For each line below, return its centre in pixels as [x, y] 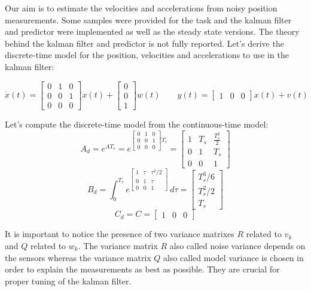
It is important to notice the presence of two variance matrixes [120, 234]
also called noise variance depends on [237, 245]
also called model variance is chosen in [234, 257]
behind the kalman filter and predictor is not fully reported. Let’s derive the [144, 43]
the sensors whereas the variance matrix [78, 257]
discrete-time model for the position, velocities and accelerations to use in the [147, 55]
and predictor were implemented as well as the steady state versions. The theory [152, 31]
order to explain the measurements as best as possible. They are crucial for [142, 269]
